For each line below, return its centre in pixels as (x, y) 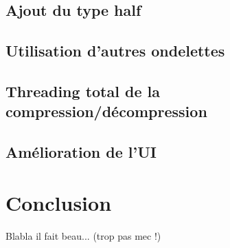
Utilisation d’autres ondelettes (115, 51)
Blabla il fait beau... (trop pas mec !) (83, 235)
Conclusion (59, 202)
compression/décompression (106, 111)
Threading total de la (83, 91)
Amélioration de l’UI (81, 152)
